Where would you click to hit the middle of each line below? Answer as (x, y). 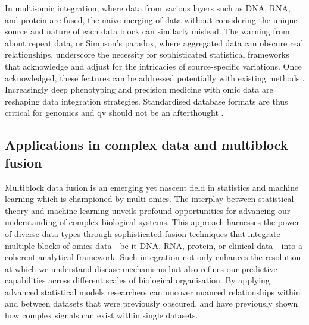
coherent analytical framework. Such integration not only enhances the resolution (153, 257)
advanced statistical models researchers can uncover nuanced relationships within (153, 291)
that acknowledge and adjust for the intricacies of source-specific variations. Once (153, 66)
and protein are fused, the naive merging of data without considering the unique (151, 19)
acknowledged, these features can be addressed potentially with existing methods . (155, 78)
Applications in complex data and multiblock (146, 145)
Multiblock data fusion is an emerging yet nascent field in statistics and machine (152, 187)
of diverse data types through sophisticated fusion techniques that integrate (143, 233)
